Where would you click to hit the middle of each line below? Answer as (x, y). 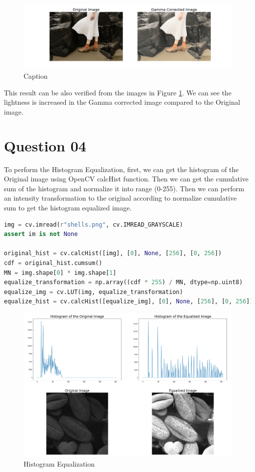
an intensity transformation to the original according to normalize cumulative (120, 198)
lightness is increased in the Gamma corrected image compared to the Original (122, 102)
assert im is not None (41, 234)
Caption (36, 76)
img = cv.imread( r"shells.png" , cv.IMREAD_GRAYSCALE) (94, 224)
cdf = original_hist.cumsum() (53, 263)
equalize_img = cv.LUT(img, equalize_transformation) (94, 292)
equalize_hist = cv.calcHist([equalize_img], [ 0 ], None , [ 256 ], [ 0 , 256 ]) (129, 302)
